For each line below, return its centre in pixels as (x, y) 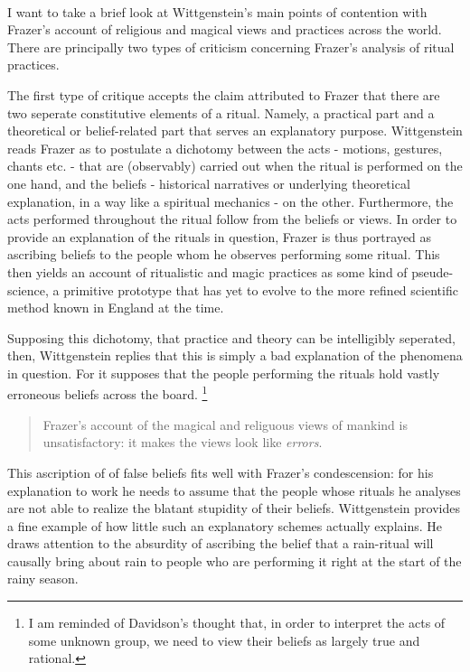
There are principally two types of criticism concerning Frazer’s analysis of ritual (231, 47)
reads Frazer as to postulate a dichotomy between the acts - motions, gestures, (225, 148)
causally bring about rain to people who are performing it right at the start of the (235, 560)
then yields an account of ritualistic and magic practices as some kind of (207, 271)
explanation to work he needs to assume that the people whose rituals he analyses (234, 490)
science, (28, 289)
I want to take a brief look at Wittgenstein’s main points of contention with (217, 11)
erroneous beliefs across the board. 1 (108, 393)
